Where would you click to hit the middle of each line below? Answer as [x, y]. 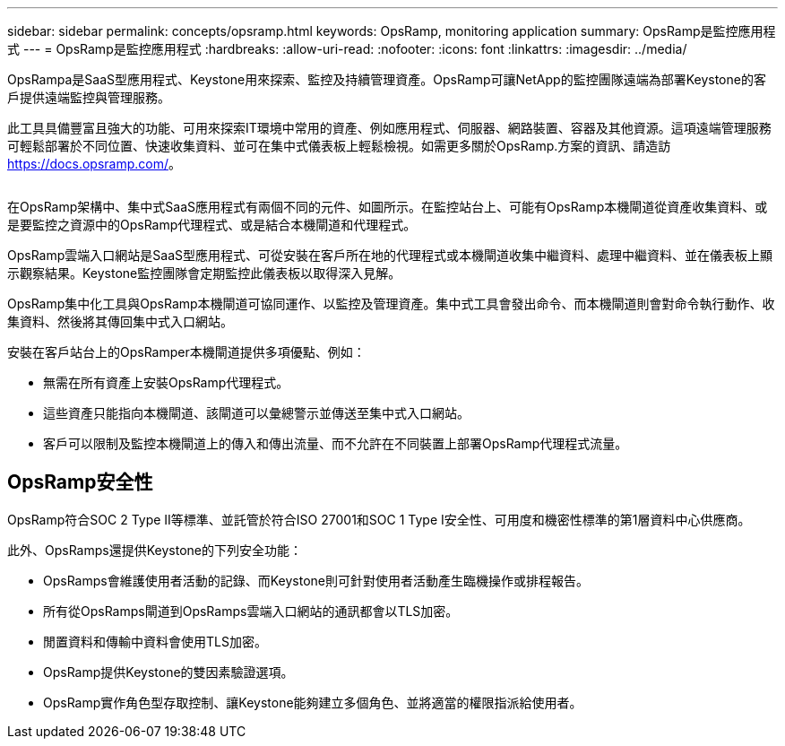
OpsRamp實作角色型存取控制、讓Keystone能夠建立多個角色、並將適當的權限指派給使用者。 [313, 702]
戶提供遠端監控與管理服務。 [89, 97]
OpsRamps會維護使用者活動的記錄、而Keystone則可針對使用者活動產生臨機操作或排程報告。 [316, 580]
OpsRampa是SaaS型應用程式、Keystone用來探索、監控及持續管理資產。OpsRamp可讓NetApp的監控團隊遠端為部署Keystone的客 [387, 79]
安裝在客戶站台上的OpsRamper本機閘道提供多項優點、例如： [186, 352]
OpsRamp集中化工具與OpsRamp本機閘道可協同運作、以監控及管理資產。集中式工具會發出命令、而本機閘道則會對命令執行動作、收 [391, 304]
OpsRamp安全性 [80, 482]
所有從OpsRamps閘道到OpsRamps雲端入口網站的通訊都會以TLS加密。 [251, 611]
